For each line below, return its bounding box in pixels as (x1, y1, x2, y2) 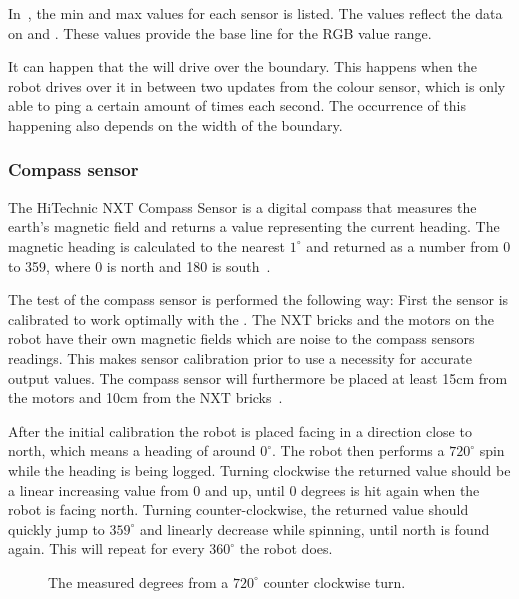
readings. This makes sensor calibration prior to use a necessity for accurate (8, 347, 473, 368)
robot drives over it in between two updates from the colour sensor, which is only (8, 75, 506, 96)
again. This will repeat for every (8, 538, 205, 559)
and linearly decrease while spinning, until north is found (140, 518, 490, 539)
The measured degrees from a (48, 571, 229, 592)
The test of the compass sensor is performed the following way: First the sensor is (8, 289, 509, 310)
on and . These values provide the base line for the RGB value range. (8, 22, 432, 43)
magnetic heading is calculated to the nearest (8, 235, 286, 256)
